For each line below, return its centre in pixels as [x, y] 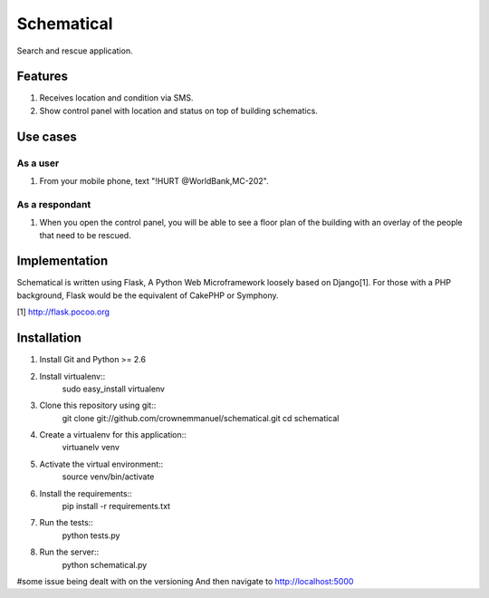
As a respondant [54, 204]
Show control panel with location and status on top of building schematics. [179, 111]
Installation [49, 338]
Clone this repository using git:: [98, 405]
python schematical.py [105, 564]
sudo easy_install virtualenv [113, 389]
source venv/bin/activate [108, 477]
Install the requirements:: [86, 493]
